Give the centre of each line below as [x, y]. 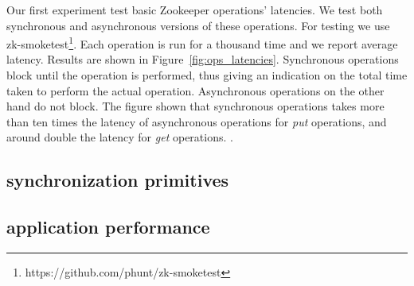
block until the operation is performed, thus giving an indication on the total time [207, 75]
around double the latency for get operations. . [120, 137]
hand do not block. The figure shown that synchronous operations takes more [195, 106]
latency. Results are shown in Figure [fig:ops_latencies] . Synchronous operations [203, 59]
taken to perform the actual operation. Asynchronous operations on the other [195, 90]
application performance [108, 227]
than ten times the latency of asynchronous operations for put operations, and [197, 121]
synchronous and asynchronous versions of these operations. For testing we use [198, 25]
